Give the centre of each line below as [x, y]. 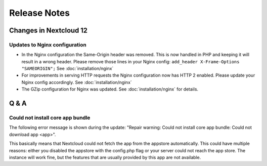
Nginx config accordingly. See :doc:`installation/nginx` [77, 82]
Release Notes [40, 13]
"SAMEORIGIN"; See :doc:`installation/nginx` [67, 69]
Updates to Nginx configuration [48, 44]
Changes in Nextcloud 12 [48, 30]
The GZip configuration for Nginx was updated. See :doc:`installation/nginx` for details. [110, 89]
